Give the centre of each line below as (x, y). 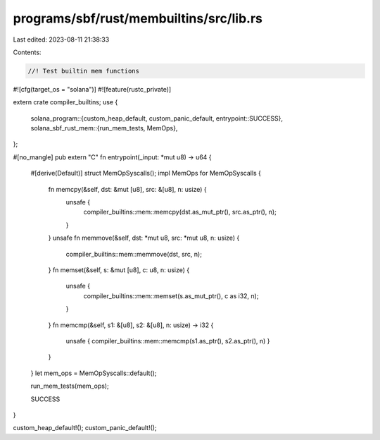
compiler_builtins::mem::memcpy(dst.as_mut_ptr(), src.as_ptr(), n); (180, 212)
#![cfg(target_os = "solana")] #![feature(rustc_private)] (92, 89)
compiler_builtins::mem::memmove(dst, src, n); (134, 254)
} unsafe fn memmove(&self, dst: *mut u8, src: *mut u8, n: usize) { (144, 238)
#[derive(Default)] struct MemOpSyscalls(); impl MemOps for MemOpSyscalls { (146, 173)
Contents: (27, 52)
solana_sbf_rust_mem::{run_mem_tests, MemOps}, (104, 128)
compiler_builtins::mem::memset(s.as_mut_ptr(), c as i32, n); (171, 295)
